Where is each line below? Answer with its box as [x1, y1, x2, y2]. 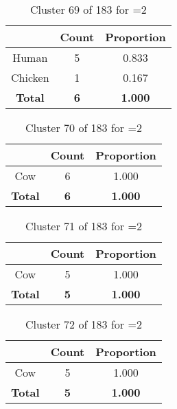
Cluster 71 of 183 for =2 [25, 218, 142, 234]
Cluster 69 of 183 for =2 [29, 1, 147, 17]
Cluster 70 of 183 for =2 [25, 120, 142, 135]
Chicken [11, 69, 49, 85]
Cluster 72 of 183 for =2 [25, 316, 142, 332]
